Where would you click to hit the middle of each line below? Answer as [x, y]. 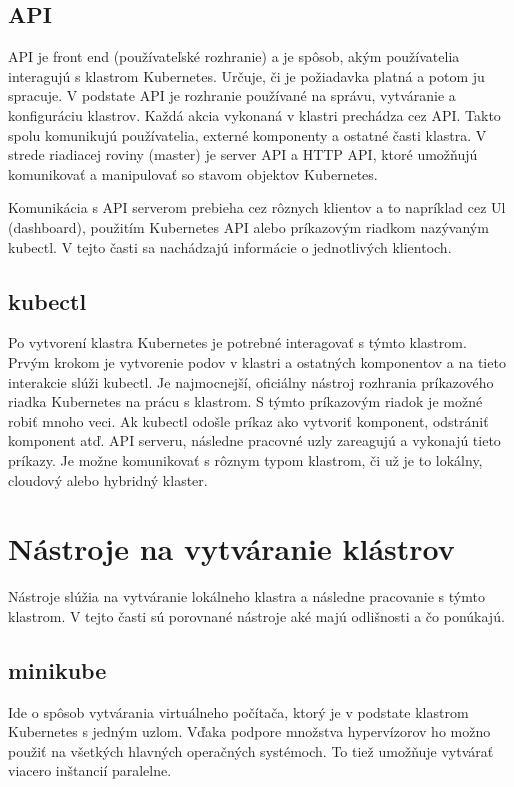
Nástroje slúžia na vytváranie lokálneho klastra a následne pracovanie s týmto [246, 596]
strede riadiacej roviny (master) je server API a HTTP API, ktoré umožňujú [243, 154]
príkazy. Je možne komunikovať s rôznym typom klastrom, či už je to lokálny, [245, 459]
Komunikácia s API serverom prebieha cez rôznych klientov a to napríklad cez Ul [257, 207]
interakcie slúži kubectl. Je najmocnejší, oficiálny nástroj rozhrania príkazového [251, 381]
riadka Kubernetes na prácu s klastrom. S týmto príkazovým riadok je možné [245, 401]
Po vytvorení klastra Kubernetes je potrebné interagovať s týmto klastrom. [237, 342]
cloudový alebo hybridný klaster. [108, 479]
